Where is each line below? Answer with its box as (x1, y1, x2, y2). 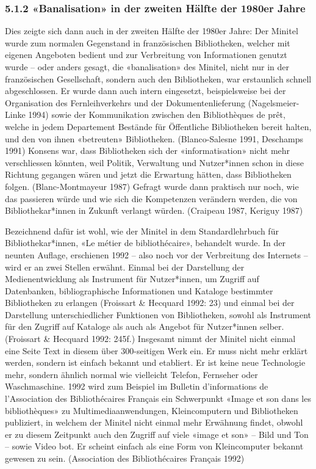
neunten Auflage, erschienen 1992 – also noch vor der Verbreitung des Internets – (5, 248, 308, 261)
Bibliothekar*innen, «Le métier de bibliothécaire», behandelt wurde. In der (5, 236, 285, 249)
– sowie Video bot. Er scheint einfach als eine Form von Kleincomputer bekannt (5, 440, 304, 453)
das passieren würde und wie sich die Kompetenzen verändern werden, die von (5, 192, 298, 205)
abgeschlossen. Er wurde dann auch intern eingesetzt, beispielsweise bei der (5, 84, 286, 97)
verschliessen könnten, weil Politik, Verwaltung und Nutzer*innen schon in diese (5, 156, 304, 169)
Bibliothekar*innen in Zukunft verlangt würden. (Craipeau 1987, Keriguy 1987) (5, 204, 303, 217)
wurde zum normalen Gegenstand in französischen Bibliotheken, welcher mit (5, 36, 290, 49)
